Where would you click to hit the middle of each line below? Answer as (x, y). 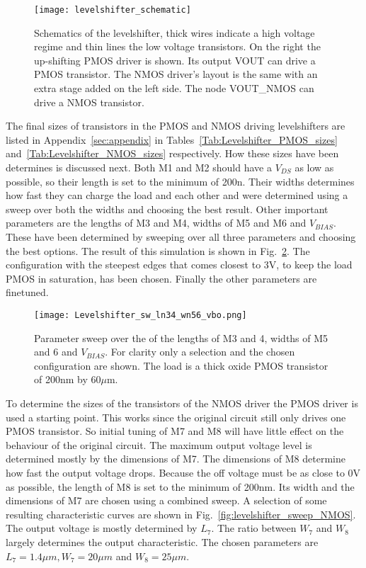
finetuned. (27, 292)
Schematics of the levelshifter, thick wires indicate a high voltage (175, 32)
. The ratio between (254, 528)
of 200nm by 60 (68, 379)
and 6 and (56, 352)
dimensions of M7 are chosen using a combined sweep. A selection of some (166, 500)
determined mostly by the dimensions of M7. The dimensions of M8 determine (176, 459)
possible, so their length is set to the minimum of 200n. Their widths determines (180, 181)
